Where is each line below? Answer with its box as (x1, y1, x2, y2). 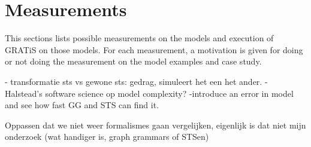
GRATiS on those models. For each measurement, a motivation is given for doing (5, 43, 303, 56)
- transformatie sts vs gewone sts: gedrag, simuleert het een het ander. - (5, 75, 268, 87)
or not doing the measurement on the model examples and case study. (5, 55, 262, 68)
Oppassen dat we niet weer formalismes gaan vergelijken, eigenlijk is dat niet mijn (5, 118, 306, 131)
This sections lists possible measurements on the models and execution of (5, 32, 274, 44)
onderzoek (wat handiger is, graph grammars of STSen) (5, 130, 209, 143)
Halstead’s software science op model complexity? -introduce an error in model (5, 87, 294, 99)
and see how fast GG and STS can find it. (5, 99, 159, 111)
